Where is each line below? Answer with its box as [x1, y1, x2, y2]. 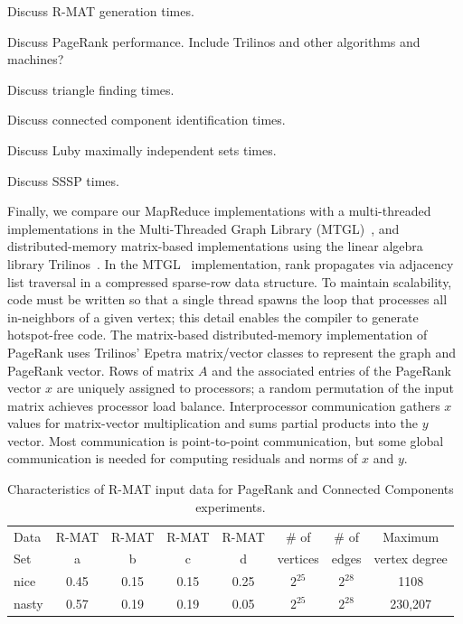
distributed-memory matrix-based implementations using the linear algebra [7, 237, 423, 256]
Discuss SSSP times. [7, 171, 119, 190]
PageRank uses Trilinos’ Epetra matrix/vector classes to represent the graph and [7, 342, 457, 361]
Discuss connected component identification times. [7, 110, 286, 129]
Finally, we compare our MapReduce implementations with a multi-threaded [7, 201, 431, 220]
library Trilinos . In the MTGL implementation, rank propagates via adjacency [7, 254, 454, 273]
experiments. [195, 497, 266, 516]
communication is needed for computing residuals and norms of [7, 449, 358, 468]
